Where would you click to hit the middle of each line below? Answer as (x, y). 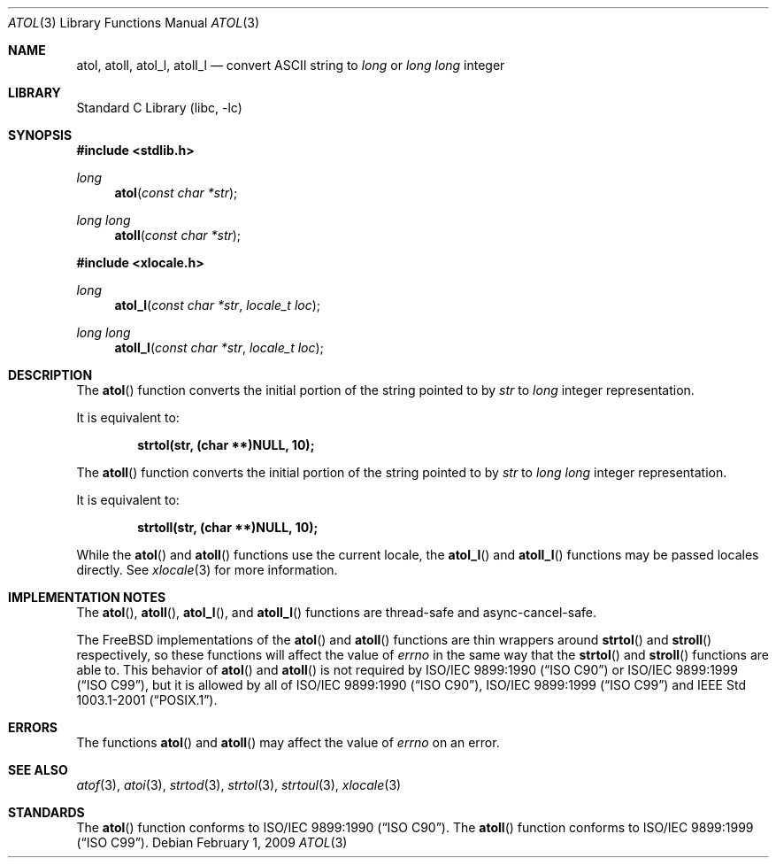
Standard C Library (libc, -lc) (159, 108)
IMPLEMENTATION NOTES (87, 597)
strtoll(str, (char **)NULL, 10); (228, 527)
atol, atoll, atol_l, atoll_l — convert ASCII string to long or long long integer (291, 65)
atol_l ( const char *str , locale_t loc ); (218, 305)
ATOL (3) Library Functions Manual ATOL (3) (134, 23)
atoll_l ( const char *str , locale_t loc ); (219, 348)
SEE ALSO (38, 770)
